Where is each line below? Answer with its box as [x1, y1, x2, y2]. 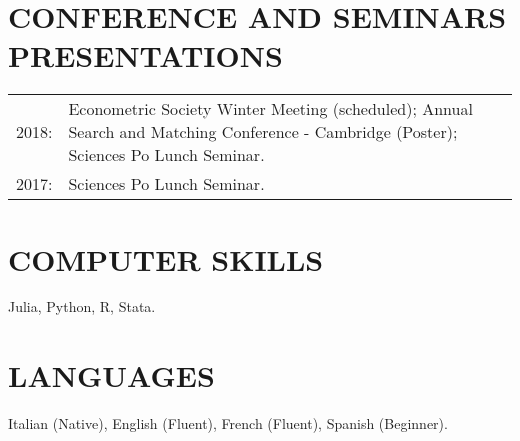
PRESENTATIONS [8, 35, 283, 76]
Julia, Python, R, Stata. [8, 296, 156, 317]
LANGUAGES [8, 355, 215, 396]
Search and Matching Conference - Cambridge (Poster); [68, 120, 458, 144]
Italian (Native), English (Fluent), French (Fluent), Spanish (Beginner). [8, 413, 448, 434]
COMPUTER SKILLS [8, 238, 324, 279]
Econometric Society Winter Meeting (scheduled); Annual [68, 97, 473, 121]
